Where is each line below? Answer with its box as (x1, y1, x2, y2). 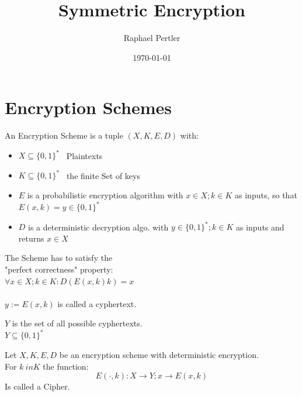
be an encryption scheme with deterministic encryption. (59, 349, 259, 361)
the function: (43, 360, 89, 372)
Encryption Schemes (5, 95, 172, 119)
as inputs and (235, 221, 284, 233)
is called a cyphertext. (57, 297, 137, 309)
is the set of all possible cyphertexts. (12, 317, 143, 329)
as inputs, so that (235, 189, 297, 201)
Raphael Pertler (123, 32, 180, 44)
